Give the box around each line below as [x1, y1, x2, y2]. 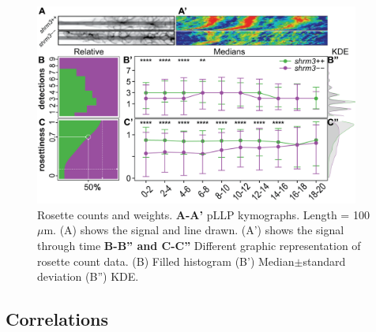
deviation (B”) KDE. [37, 268, 139, 285]
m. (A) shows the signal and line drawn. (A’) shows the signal [43, 222, 344, 238]
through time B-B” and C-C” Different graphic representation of [37, 237, 361, 253]
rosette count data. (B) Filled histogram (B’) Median [37, 252, 295, 269]
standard [303, 252, 346, 269]
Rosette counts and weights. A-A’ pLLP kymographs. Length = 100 [37, 206, 370, 222]
